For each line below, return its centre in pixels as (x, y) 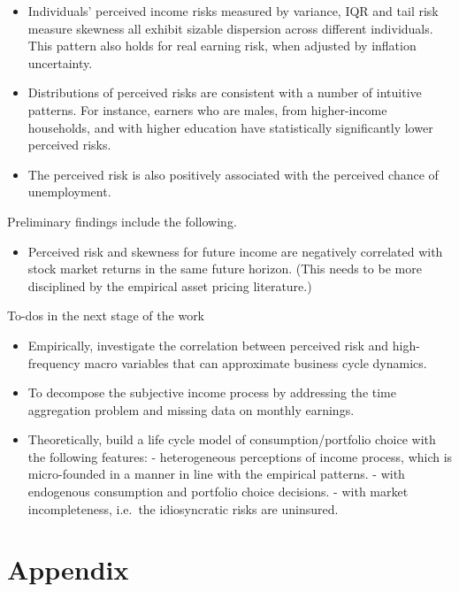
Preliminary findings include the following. (122, 221)
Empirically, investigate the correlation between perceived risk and (208, 345)
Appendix (68, 569)
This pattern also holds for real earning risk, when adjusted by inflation (222, 46)
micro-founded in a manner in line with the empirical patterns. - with (216, 474)
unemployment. (69, 192)
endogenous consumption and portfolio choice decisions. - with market (218, 492)
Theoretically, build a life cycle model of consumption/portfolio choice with (232, 439)
